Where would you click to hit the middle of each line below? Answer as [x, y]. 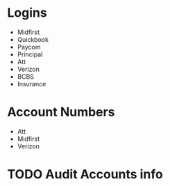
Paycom [29, 47]
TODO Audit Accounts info [85, 175]
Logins [27, 13]
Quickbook [33, 39]
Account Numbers [61, 112]
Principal [30, 54]
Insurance [32, 84]
